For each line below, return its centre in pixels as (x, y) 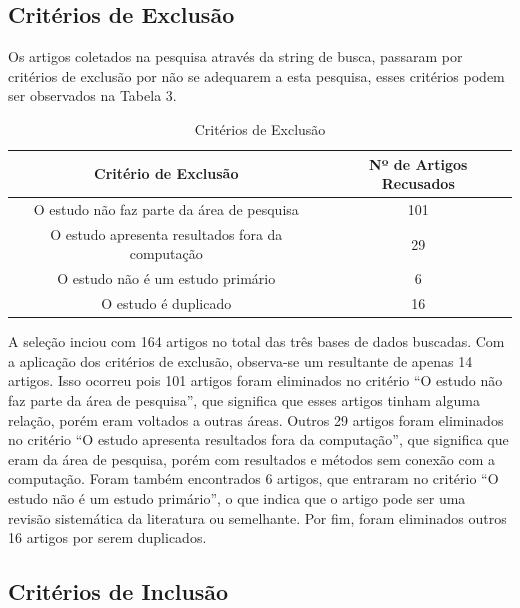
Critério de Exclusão (166, 173)
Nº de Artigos (418, 163)
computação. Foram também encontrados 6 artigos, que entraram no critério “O (253, 478)
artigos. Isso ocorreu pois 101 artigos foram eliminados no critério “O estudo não (255, 380)
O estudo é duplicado (166, 303)
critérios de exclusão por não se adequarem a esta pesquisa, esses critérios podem (256, 75)
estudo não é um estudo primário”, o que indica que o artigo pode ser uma (237, 497)
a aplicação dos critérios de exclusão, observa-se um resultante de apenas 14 (240, 360)
